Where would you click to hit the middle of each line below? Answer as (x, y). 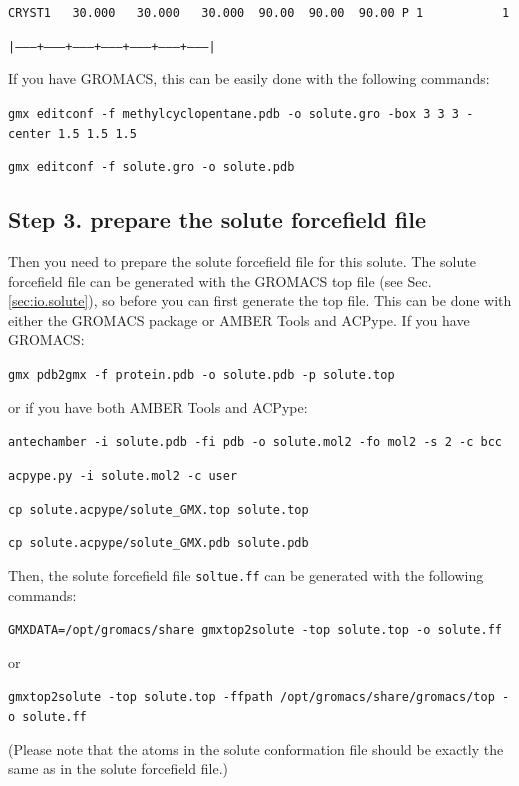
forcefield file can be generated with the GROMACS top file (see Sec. (220, 280)
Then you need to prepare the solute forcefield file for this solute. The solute (242, 261)
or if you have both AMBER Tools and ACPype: (158, 406)
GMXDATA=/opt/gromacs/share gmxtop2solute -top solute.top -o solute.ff (255, 630)
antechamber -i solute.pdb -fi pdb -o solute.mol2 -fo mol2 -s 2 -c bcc (255, 442)
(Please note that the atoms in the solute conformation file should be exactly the (256, 748)
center (29, 133)
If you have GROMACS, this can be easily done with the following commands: (249, 78)
